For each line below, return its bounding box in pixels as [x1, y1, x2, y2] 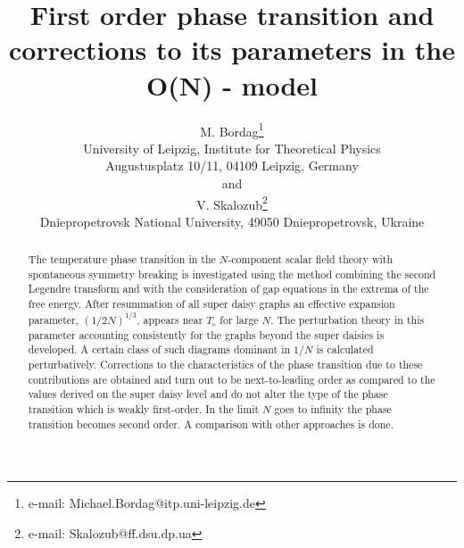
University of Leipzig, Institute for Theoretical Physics [83, 138, 381, 157]
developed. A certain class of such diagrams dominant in [28, 342, 291, 357]
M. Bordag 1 [200, 119, 264, 140]
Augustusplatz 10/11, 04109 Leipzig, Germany [105, 156, 359, 175]
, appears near [137, 311, 203, 327]
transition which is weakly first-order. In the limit [28, 402, 260, 417]
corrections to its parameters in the [9, 31, 455, 68]
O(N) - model [146, 66, 318, 103]
